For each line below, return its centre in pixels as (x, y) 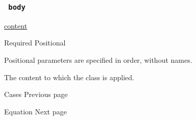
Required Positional (35, 43)
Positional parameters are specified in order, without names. (98, 59)
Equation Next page (35, 111)
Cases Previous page (36, 94)
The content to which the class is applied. (69, 77)
